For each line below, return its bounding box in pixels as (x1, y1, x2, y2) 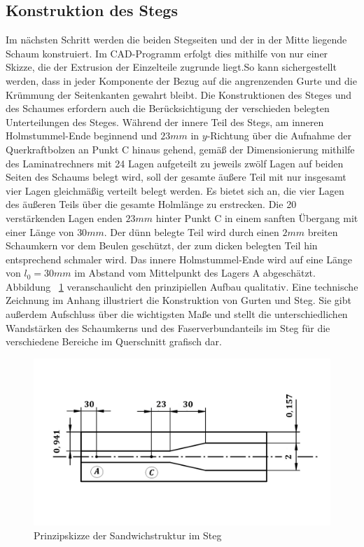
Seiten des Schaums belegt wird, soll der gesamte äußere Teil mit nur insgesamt (6, 169, 346, 184)
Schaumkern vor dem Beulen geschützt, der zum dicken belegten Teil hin (6, 238, 318, 253)
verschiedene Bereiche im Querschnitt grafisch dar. (6, 334, 222, 349)
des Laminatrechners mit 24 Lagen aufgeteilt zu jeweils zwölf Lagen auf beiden (6, 155, 344, 170)
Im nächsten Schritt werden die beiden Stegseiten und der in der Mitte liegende (6, 32, 347, 47)
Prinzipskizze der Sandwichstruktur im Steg (34, 527, 222, 542)
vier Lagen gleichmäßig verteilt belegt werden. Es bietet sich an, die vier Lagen (6, 183, 344, 198)
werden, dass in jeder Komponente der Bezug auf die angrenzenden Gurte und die (6, 73, 357, 88)
